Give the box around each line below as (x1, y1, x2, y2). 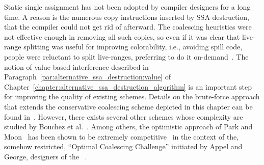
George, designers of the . (4, 151, 87, 161)
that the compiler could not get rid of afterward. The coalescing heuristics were (4, 21, 252, 32)
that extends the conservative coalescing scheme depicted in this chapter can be (4, 101, 253, 112)
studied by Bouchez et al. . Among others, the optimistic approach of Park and (4, 121, 253, 132)
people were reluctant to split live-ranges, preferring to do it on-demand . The (4, 51, 249, 62)
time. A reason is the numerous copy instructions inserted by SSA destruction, (4, 11, 250, 22)
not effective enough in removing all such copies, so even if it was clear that (4, 31, 240, 42)
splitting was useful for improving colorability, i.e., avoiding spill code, (23, 41, 243, 52)
